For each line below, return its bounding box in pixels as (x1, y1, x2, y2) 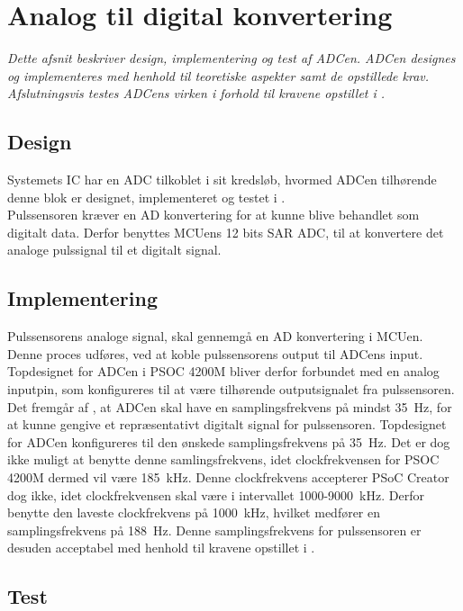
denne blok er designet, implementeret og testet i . (7, 187, 286, 206)
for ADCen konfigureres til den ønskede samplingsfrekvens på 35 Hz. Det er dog (7, 432, 450, 451)
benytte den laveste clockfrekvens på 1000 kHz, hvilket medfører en (7, 503, 381, 522)
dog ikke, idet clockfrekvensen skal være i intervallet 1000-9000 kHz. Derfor (7, 485, 424, 504)
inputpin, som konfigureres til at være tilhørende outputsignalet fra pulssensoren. (7, 380, 455, 399)
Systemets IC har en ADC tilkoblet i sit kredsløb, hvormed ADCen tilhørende (7, 170, 437, 189)
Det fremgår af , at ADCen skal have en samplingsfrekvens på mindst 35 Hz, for (7, 397, 452, 416)
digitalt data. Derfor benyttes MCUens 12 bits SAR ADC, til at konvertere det (7, 222, 444, 241)
